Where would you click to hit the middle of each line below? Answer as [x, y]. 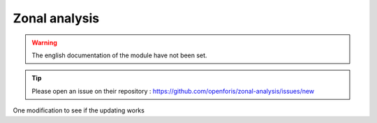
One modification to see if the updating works [79, 110]
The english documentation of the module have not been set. [119, 55]
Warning [44, 43]
